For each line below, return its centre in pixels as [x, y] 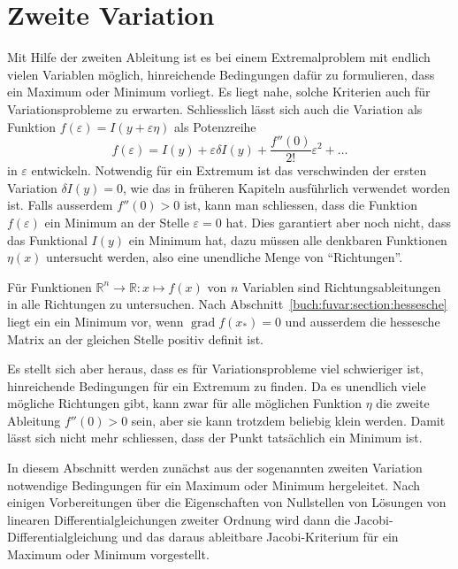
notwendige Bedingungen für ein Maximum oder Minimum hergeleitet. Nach [214, 484]
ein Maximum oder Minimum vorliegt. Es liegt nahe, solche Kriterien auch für [219, 92]
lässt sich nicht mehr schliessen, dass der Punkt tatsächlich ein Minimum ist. [215, 438]
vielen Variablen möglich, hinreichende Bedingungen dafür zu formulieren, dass [221, 74]
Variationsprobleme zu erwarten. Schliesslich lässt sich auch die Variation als [215, 108]
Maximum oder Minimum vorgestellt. [108, 554]
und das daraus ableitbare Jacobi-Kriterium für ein [260, 537]
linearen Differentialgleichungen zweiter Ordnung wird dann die [179, 519]
